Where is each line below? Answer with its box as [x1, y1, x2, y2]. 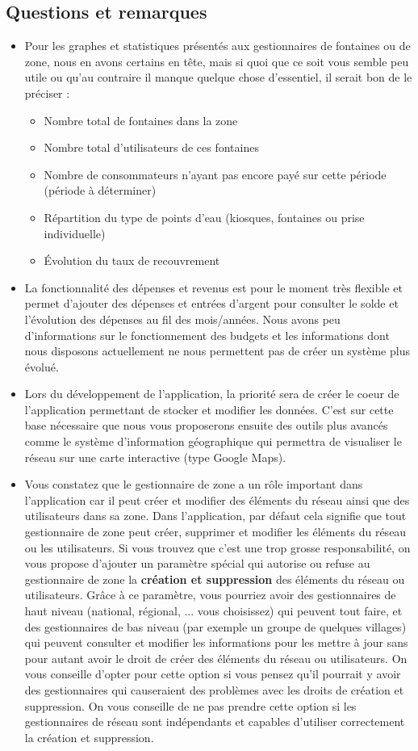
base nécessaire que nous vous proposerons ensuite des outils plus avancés [24, 417, 388, 434]
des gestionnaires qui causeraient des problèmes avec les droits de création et [24, 681, 404, 698]
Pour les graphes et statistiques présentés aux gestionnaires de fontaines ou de [24, 37, 411, 54]
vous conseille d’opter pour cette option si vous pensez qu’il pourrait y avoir [24, 665, 401, 682]
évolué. [24, 358, 59, 375]
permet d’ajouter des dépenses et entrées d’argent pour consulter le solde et [24, 295, 399, 312]
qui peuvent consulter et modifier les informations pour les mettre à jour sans [24, 634, 408, 651]
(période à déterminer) [44, 182, 157, 199]
